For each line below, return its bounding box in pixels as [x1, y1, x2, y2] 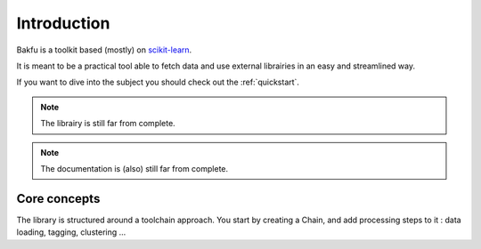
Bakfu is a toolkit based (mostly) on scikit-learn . [16, 44, 192, 55]
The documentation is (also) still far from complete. [40, 163, 229, 173]
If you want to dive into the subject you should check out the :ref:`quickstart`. [16, 76, 300, 88]
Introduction [16, 13, 110, 33]
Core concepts [16, 191, 101, 206]
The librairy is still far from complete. [40, 118, 175, 129]
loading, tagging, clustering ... [16, 227, 126, 237]
